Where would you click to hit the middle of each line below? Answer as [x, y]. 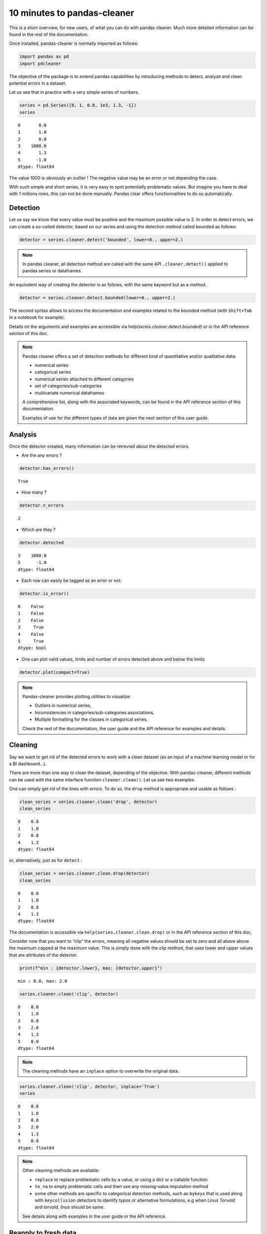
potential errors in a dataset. [38, 83]
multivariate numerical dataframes [69, 393]
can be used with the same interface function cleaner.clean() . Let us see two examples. [102, 779]
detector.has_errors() [47, 468]
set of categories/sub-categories [68, 386]
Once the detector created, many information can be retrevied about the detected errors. [99, 446]
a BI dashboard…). [28, 764]
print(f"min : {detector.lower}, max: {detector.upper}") [91, 968]
